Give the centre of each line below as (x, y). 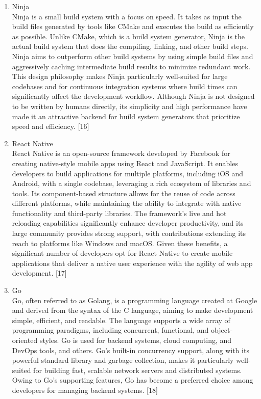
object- (222, 330)
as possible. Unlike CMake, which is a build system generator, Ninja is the (128, 36)
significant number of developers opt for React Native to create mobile (122, 253)
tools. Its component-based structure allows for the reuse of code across (124, 193)
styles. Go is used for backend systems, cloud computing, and (136, 340)
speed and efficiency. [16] (51, 126)
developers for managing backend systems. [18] (85, 390)
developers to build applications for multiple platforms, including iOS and (128, 173)
